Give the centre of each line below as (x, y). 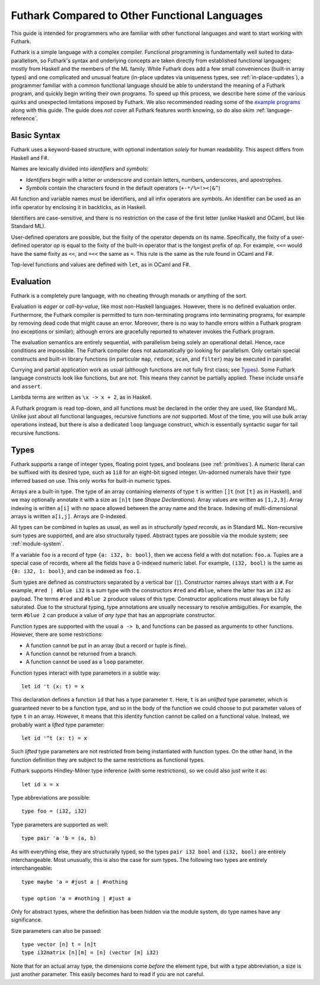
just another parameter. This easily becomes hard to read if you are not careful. (108, 974)
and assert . (27, 386)
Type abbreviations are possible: (51, 798)
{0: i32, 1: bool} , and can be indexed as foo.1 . (76, 571)
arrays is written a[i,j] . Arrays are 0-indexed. (69, 516)
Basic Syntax (36, 135)
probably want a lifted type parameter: (58, 724)
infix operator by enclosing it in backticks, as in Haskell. (79, 207)
